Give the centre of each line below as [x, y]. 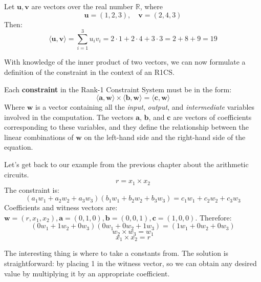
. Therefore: [213, 217]
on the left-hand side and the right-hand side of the [165, 137]
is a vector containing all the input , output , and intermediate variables [145, 107]
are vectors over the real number [82, 6]
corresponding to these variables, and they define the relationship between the [127, 127]
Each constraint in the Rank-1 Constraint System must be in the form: [118, 89]
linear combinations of [39, 137]
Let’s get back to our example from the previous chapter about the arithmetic [126, 164]
